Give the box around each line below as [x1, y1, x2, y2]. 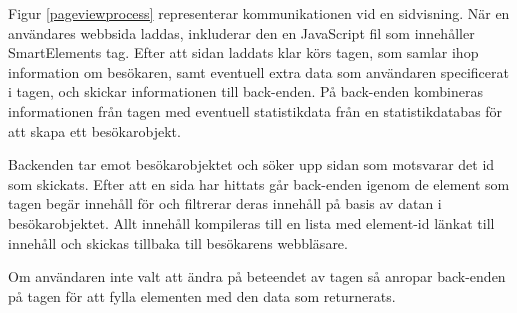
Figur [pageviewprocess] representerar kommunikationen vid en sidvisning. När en [8, 3, 510, 23]
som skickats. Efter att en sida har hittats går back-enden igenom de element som [8, 173, 510, 194]
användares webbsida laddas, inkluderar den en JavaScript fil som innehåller [8, 22, 475, 43]
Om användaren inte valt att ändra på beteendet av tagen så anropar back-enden [8, 266, 506, 287]
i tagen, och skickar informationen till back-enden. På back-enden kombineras [8, 81, 483, 102]
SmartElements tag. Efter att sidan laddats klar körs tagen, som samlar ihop [8, 42, 479, 63]
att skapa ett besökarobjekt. [8, 120, 181, 141]
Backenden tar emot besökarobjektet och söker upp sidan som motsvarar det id [8, 154, 495, 175]
